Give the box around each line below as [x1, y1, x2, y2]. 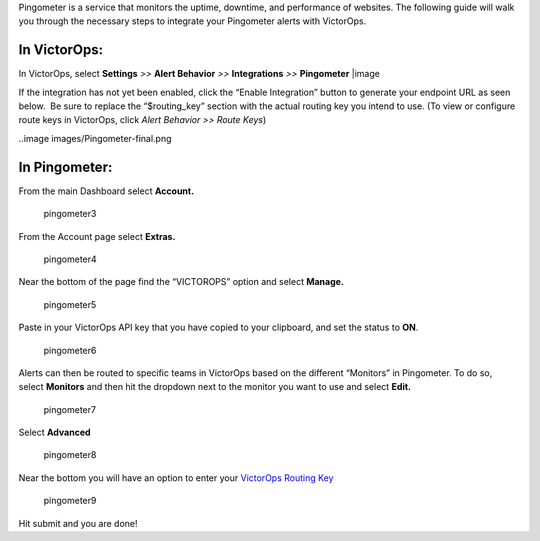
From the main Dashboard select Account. [18, 185, 195, 197]
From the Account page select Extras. [18, 230, 176, 242]
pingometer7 [43, 403, 97, 415]
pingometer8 [43, 449, 97, 461]
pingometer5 [43, 298, 97, 310]
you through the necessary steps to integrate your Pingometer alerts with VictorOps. [18, 15, 367, 27]
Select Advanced [18, 426, 91, 439]
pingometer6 [43, 344, 97, 356]
